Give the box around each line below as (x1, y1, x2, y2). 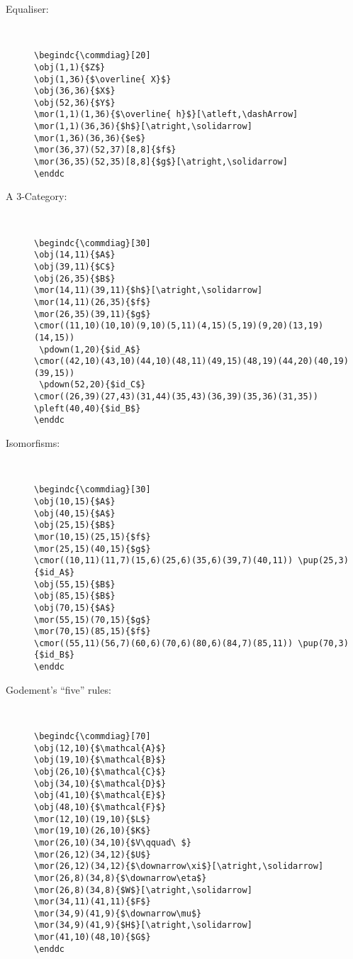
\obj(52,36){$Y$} (34, 97, 116, 108)
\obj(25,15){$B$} (34, 520, 116, 531)
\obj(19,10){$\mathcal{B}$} (34, 755, 167, 765)
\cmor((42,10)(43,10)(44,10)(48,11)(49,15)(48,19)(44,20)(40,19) (34, 356, 349, 367)
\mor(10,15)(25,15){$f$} (34, 531, 151, 542)
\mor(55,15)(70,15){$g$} (34, 614, 151, 625)
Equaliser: (6, 1, 49, 16)
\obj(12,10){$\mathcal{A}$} (34, 743, 167, 753)
